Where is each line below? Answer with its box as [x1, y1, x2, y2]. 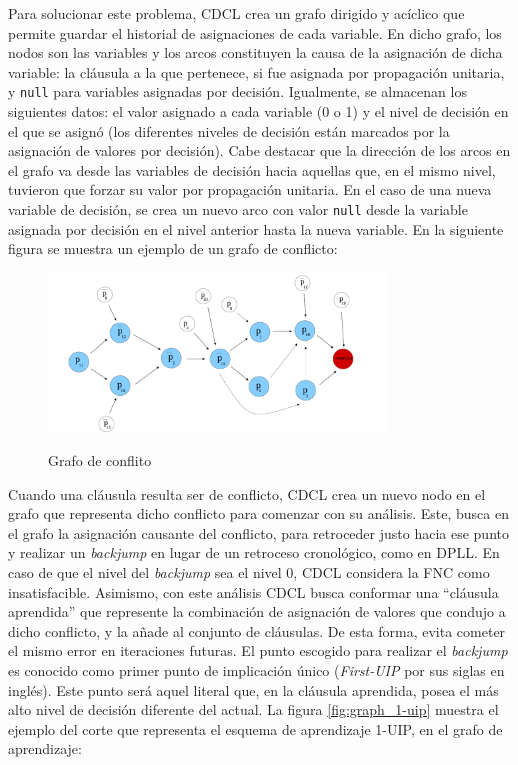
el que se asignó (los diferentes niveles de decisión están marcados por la [8, 120, 450, 141]
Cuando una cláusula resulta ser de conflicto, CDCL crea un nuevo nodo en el [8, 483, 486, 504]
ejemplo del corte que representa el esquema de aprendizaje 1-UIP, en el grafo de [8, 718, 503, 739]
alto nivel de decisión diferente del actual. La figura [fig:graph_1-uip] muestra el [8, 699, 499, 720]
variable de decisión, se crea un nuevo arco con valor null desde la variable [8, 199, 468, 219]
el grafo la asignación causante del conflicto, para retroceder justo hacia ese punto [8, 522, 509, 543]
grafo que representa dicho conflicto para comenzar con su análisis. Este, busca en [8, 503, 509, 524]
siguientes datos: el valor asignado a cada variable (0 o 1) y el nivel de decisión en [8, 101, 509, 122]
